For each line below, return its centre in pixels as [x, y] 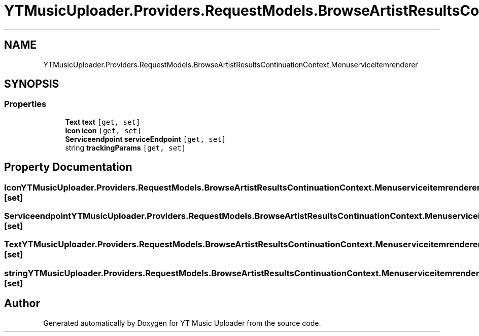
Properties [25, 104]
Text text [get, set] [103, 122]
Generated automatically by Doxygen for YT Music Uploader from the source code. [182, 323]
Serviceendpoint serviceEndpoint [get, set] [146, 139]
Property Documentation [68, 167]
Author [22, 304]
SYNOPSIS [32, 84]
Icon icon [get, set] [103, 130]
